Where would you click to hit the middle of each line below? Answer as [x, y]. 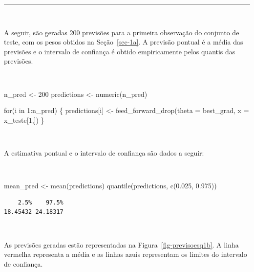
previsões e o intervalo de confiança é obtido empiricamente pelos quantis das [120, 51]
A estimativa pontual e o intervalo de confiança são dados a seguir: [104, 152]
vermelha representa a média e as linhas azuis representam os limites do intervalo [126, 254]
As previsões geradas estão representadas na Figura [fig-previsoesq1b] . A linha [121, 244]
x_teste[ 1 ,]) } [24, 120]
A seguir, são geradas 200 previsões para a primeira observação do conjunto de [122, 32]
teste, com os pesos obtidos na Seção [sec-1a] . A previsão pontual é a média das [124, 42]
